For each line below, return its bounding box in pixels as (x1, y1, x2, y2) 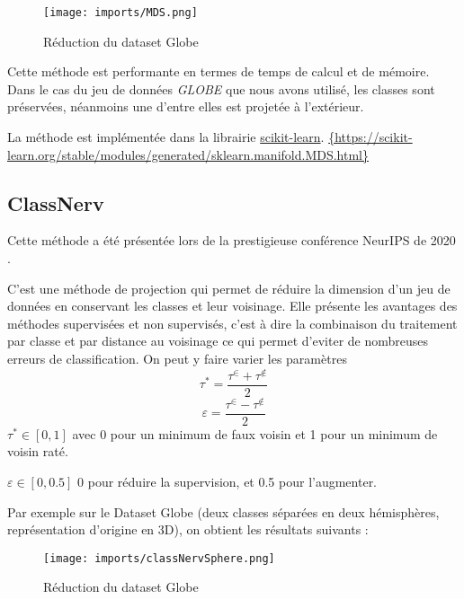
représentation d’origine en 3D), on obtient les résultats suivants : (7, 520, 369, 539)
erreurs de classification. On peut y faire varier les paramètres (7, 348, 347, 367)
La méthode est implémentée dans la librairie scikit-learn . (7, 128, 325, 146)
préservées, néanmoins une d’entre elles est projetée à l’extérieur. (7, 97, 364, 116)
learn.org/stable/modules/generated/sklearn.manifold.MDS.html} (7, 145, 369, 163)
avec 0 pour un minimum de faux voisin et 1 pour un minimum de (72, 424, 438, 443)
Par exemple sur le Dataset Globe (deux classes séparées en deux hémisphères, (7, 502, 440, 521)
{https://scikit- (328, 128, 413, 146)
